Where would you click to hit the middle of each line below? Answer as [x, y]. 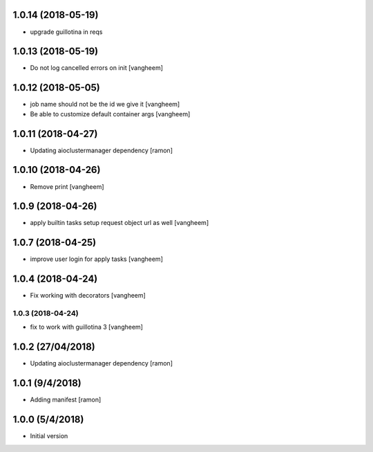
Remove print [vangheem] [67, 186]
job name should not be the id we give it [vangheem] [105, 105]
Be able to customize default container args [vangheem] [110, 114]
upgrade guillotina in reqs [66, 32]
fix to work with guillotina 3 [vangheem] [86, 327]
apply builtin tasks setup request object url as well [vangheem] [119, 223]
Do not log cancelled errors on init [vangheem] [97, 68]
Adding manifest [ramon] [66, 400]
